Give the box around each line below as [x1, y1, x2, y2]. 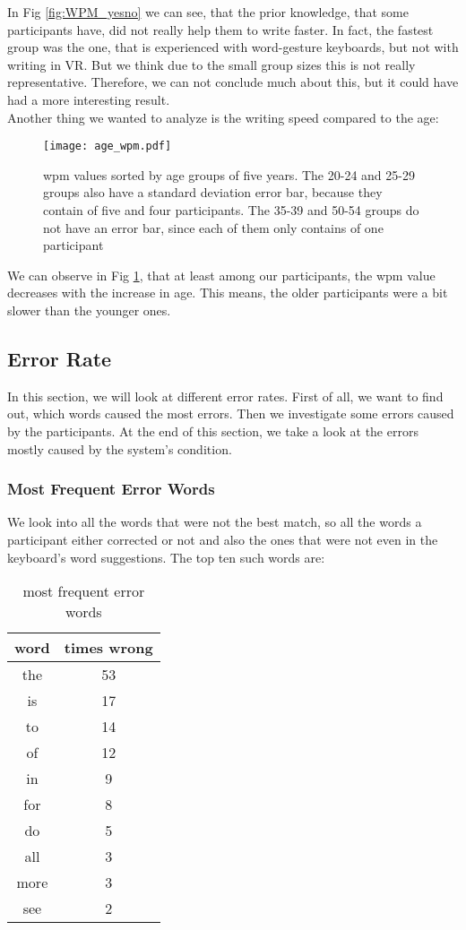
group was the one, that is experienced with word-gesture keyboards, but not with [7, 38, 459, 56]
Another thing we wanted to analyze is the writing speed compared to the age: [7, 108, 439, 126]
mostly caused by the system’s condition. [7, 439, 232, 458]
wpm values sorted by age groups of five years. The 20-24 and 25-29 [43, 165, 415, 184]
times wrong [64, 637, 153, 659]
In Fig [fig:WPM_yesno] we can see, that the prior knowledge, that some [7, 3, 409, 21]
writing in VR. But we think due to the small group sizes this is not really [7, 55, 416, 73]
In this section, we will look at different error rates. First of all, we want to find [7, 386, 444, 405]
